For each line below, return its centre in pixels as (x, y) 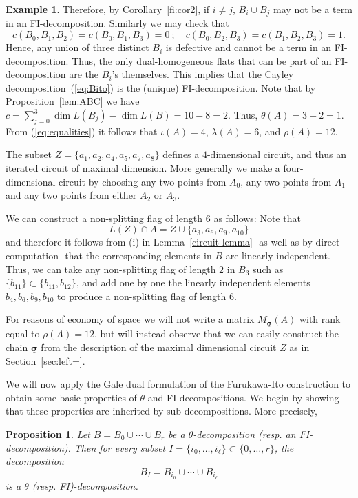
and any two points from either (71, 195)
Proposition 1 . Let (48, 434)
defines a (181, 154)
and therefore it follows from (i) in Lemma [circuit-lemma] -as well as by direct (173, 242)
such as (268, 269)
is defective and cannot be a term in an (249, 47)
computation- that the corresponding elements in (109, 255)
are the (84, 74)
